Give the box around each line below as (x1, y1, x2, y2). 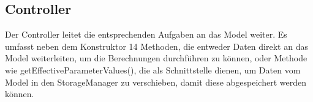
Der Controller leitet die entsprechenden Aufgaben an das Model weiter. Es (5, 28, 287, 41)
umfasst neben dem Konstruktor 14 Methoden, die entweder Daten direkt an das (5, 39, 308, 52)
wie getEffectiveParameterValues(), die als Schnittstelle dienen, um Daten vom (5, 63, 301, 76)
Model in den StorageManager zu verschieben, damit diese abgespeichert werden (5, 75, 306, 88)
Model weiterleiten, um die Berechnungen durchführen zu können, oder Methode (5, 52, 307, 64)
